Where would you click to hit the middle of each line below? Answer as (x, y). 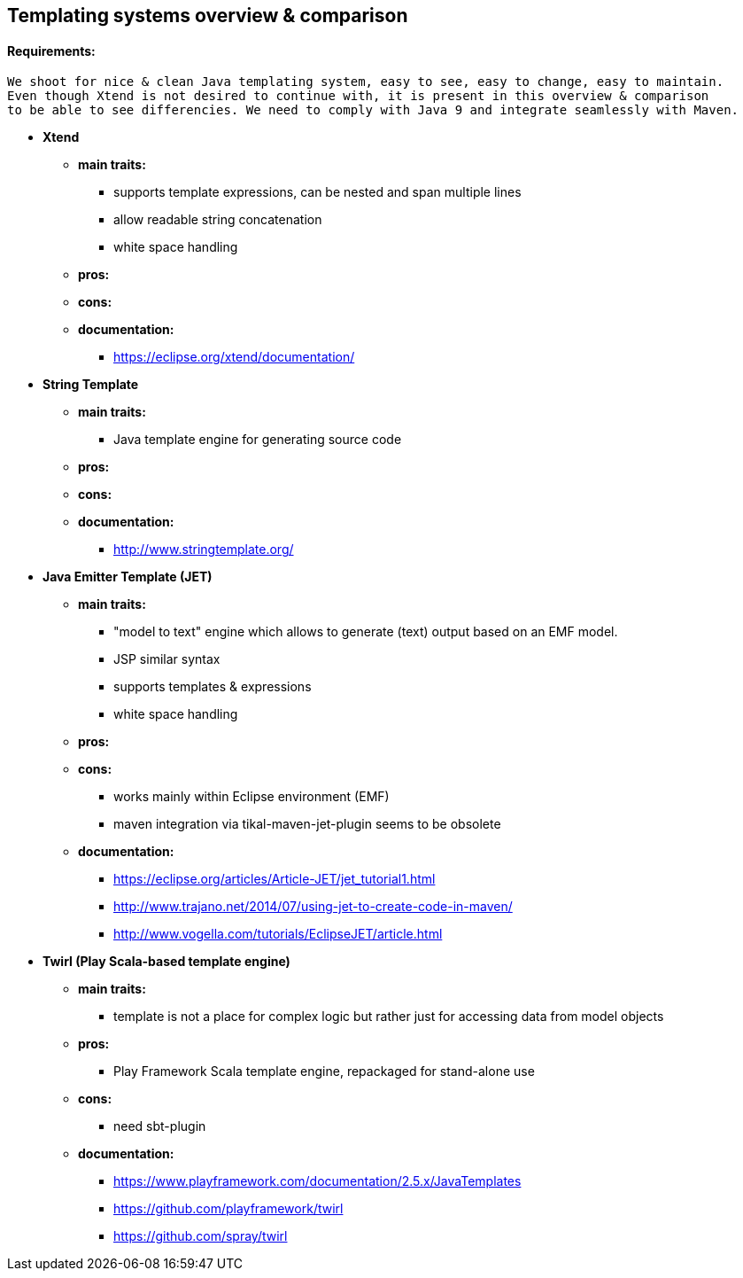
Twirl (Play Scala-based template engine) (166, 962)
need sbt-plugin (160, 1126)
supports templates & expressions (213, 687)
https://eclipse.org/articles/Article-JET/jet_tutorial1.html (275, 879)
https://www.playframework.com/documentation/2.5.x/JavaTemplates (317, 1181)
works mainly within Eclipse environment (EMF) (252, 797)
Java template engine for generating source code (258, 440)
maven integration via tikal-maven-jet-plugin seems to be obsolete (307, 824)
